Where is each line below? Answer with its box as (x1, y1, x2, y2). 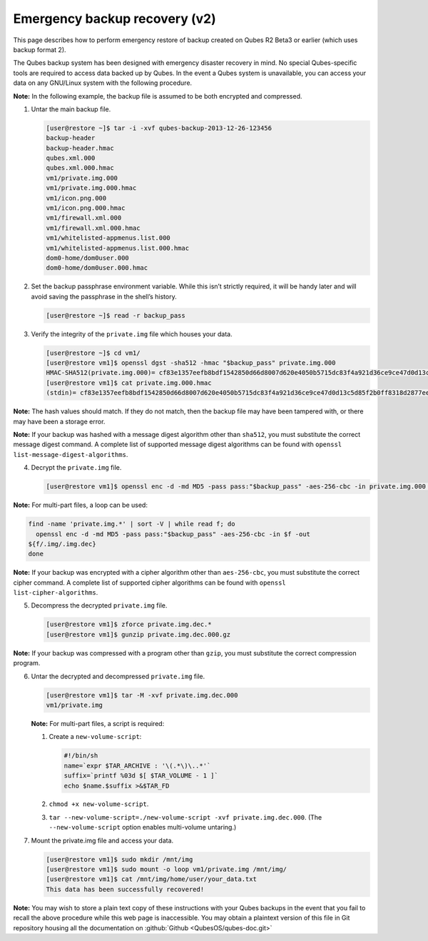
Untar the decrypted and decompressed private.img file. (31, 672, 205, 680)
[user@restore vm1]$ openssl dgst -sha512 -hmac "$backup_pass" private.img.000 (46, 359, 336, 367)
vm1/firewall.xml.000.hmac (46, 223, 141, 232)
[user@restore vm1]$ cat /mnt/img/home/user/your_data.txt (46, 875, 257, 883)
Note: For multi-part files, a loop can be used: (13, 500, 148, 510)
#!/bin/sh (63, 752, 98, 760)
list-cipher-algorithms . (13, 588, 98, 597)
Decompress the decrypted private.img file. (31, 601, 168, 610)
